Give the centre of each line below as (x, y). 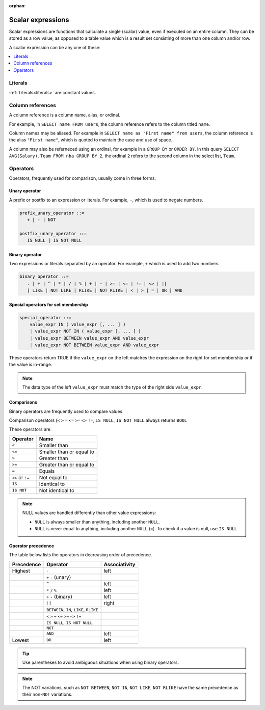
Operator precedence (31, 546)
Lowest (20, 640)
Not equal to (53, 477)
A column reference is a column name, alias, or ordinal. (65, 115)
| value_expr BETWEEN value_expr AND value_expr (89, 338)
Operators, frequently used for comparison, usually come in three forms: (82, 178)
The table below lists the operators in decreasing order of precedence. (80, 555)
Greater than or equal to (67, 464)
